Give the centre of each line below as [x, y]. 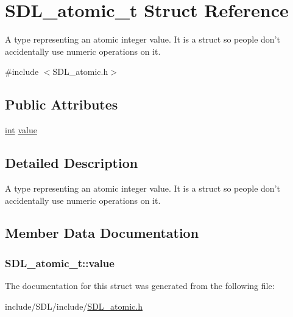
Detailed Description [72, 163]
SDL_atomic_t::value [60, 263]
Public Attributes [62, 104]
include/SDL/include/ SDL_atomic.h [74, 306]
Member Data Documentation [102, 233]
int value [21, 130]
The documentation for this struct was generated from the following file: [140, 286]
